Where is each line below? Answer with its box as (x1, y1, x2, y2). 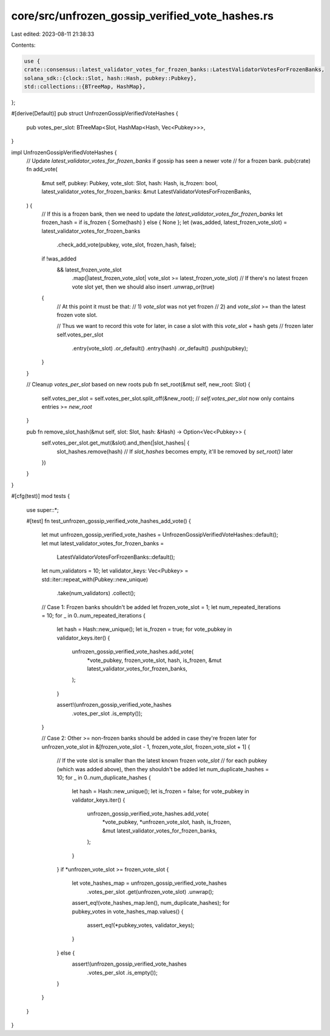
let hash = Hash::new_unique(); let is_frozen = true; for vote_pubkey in (56, 625, 232, 633)
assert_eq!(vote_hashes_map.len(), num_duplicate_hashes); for (72, 899, 230, 907)
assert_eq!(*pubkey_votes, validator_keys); (87, 921, 195, 929)
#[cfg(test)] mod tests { (11, 492, 70, 500)
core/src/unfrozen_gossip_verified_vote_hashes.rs (11, 9, 274, 22)
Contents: (11, 41, 36, 49)
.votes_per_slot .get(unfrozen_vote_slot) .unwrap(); (87, 888, 214, 895)
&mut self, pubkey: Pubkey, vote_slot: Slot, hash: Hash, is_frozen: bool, (41, 179, 218, 186)
